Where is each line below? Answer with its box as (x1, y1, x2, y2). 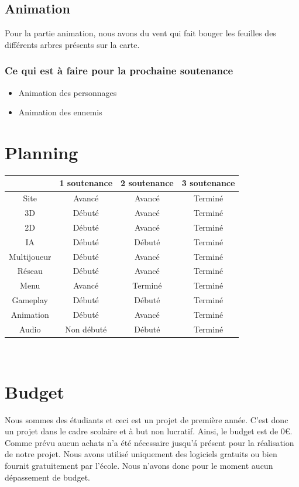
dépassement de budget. (5, 471, 90, 483)
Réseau (17, 265, 43, 277)
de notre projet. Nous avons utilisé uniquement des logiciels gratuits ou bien (5, 448, 277, 460)
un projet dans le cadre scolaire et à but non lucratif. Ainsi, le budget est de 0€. (5, 425, 293, 437)
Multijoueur (9, 250, 51, 262)
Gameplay (12, 294, 48, 306)
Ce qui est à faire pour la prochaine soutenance (5, 63, 233, 78)
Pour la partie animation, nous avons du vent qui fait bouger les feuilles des (5, 27, 276, 39)
